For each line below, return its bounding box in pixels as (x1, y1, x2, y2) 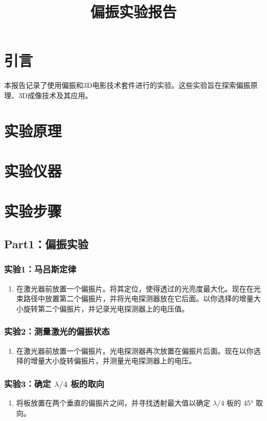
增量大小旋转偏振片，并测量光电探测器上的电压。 (30, 355, 196, 366)
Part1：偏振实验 (4, 236, 88, 252)
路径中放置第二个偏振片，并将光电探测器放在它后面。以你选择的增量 (23, 293, 254, 304)
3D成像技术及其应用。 (18, 89, 92, 100)
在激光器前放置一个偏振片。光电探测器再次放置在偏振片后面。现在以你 (16, 345, 254, 356)
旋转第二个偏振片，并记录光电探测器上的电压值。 (23, 303, 189, 314)
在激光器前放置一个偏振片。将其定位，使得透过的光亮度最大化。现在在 (16, 283, 254, 294)
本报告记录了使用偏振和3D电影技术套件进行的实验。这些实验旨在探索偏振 (4, 80, 251, 90)
